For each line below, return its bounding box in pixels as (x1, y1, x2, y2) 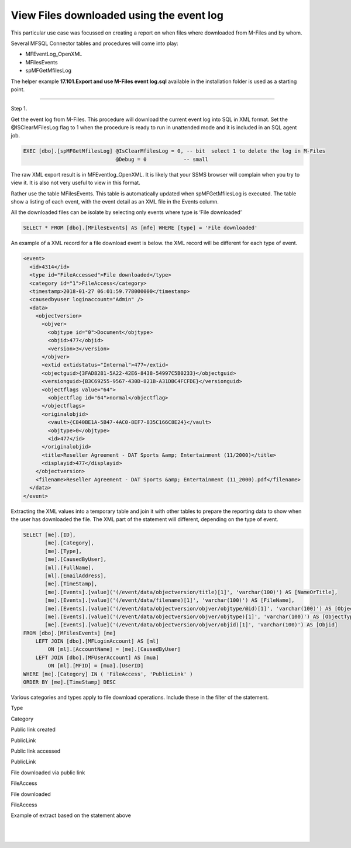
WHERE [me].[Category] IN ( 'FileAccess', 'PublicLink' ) (23, 670, 193, 677)
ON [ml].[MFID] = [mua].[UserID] (47, 663, 144, 669)
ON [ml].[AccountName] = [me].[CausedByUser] (47, 646, 181, 653)
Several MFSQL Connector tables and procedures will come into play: (11, 40, 178, 47)
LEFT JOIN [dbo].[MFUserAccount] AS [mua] (35, 654, 159, 661)
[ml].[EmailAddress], (44, 572, 107, 579)
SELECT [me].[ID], (23, 532, 76, 538)
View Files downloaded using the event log (11, 9, 223, 22)
